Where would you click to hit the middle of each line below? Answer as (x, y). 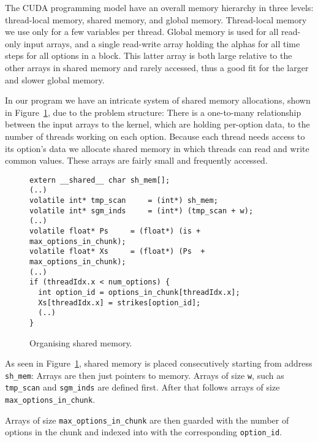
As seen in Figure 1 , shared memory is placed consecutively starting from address (159, 363)
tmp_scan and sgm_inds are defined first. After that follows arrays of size (142, 387)
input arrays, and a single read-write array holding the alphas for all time (162, 43)
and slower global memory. (55, 79)
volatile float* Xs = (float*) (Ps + (117, 252)
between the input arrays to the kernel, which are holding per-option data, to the (157, 124)
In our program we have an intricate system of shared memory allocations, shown (158, 100)
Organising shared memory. (81, 342)
